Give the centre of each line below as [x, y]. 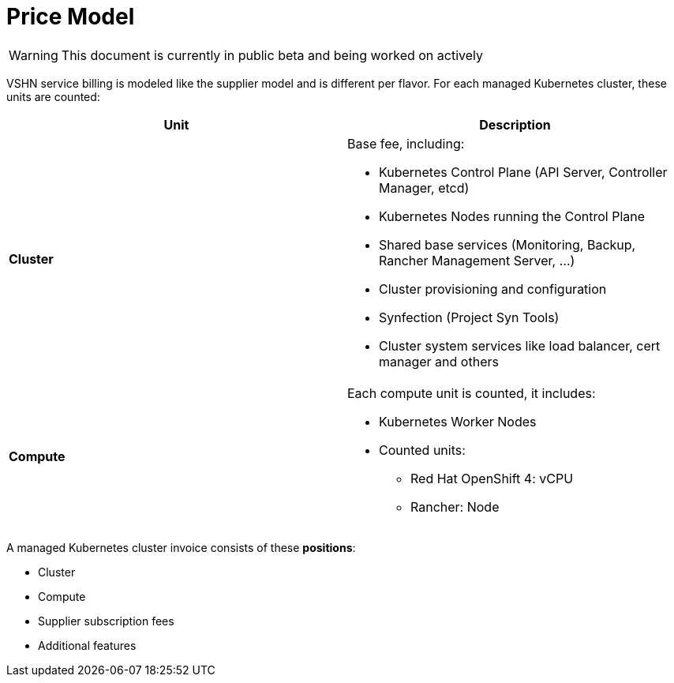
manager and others [439, 361]
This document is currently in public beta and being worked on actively [272, 55]
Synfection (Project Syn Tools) [469, 317]
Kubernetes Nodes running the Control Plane [512, 216]
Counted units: [422, 450]
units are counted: [53, 96]
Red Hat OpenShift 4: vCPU [492, 478]
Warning [34, 55]
